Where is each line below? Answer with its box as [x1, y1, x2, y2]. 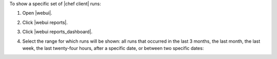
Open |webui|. [22, 10, 52, 16]
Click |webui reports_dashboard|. [22, 28, 93, 35]
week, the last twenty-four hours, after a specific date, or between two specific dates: [22, 45, 204, 51]
